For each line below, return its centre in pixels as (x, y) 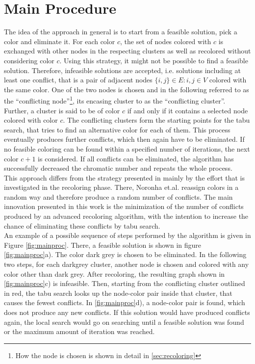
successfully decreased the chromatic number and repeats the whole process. (118, 168)
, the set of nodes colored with (166, 41)
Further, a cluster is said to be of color (62, 110)
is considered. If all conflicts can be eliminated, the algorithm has (136, 158)
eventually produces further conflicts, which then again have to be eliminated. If (124, 139)
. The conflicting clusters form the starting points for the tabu (156, 120)
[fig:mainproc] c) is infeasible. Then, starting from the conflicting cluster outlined (125, 283)
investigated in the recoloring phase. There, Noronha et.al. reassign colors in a (121, 187)
